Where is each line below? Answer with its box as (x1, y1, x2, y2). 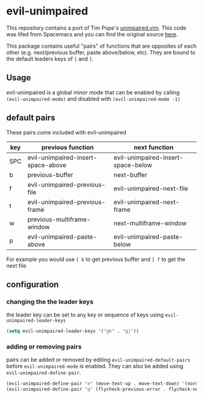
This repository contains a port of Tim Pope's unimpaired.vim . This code (6, 24, 187, 31)
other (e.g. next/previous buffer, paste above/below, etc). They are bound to (6, 48, 196, 56)
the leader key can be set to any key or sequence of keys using (6, 311, 164, 318)
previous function (41, 143, 94, 152)
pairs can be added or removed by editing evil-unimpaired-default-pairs (6, 356, 191, 364)
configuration (6, 279, 59, 289)
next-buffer (114, 170, 147, 179)
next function (134, 143, 174, 152)
